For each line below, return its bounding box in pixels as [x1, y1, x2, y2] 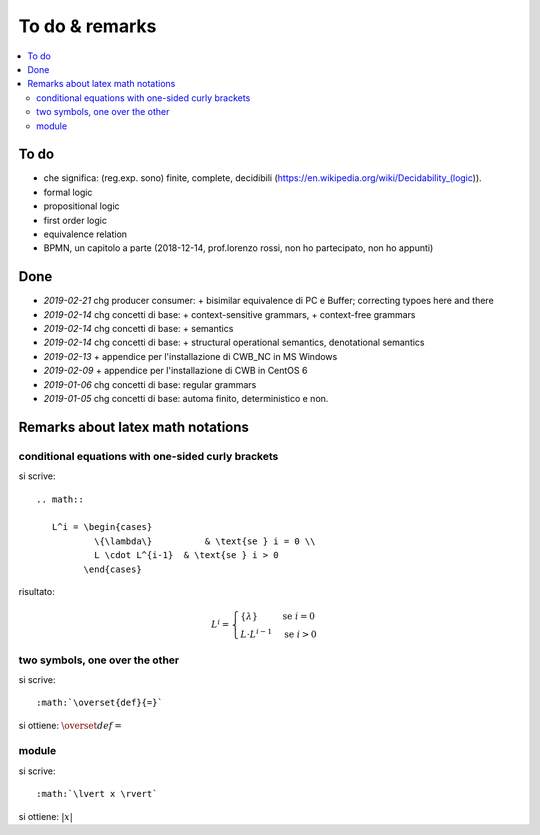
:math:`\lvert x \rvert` [36, 788, 158, 800]
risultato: [18, 585, 55, 597]
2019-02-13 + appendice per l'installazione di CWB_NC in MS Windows [43, 350, 338, 362]
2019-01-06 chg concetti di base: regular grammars [43, 378, 257, 390]
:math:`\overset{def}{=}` [36, 697, 164, 709]
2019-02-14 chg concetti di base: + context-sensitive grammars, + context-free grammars [43, 308, 416, 320]
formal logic [43, 186, 93, 198]
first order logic [43, 214, 107, 226]
